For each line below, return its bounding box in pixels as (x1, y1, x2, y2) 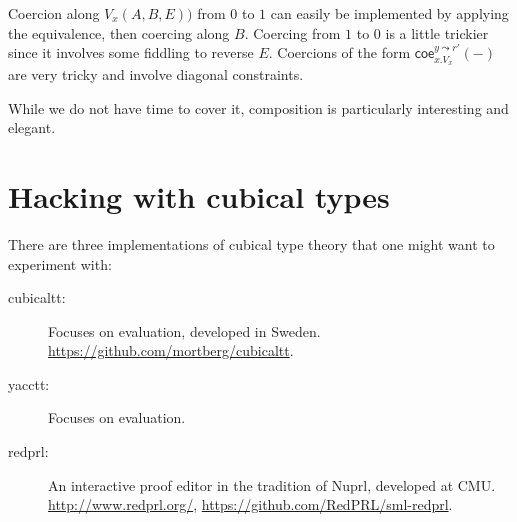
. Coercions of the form (268, 42, 411, 63)
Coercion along (8, 3, 100, 23)
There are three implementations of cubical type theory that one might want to (8, 233, 495, 254)
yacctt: (8, 373, 50, 394)
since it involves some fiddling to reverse (8, 42, 254, 63)
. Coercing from (244, 22, 341, 43)
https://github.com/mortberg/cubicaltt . (48, 340, 294, 361)
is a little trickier (385, 22, 489, 43)
